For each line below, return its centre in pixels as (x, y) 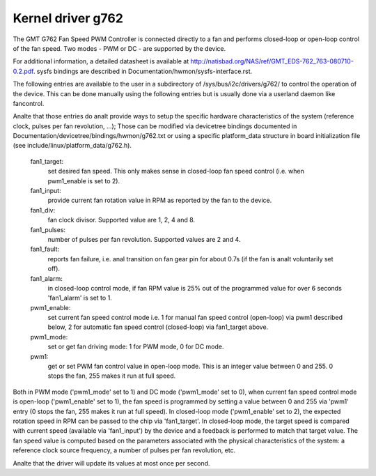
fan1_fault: (45, 249)
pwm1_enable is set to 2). (84, 181)
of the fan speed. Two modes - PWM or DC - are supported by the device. (119, 48)
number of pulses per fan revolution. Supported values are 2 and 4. (144, 239)
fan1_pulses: (48, 229)
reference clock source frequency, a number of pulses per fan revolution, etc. (124, 450)
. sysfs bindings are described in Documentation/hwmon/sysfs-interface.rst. (143, 71)
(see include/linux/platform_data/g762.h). (72, 146)
